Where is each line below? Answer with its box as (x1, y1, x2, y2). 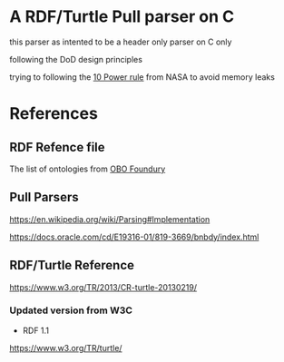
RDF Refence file (9, 139, 106, 155)
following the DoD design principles (9, 54, 143, 64)
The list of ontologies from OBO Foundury (9, 163, 166, 174)
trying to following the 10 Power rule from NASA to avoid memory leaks (9, 71, 275, 83)
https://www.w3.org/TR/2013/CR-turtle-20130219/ (9, 281, 198, 292)
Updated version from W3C (9, 304, 133, 317)
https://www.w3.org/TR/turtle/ (9, 342, 122, 353)
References (9, 103, 98, 124)
